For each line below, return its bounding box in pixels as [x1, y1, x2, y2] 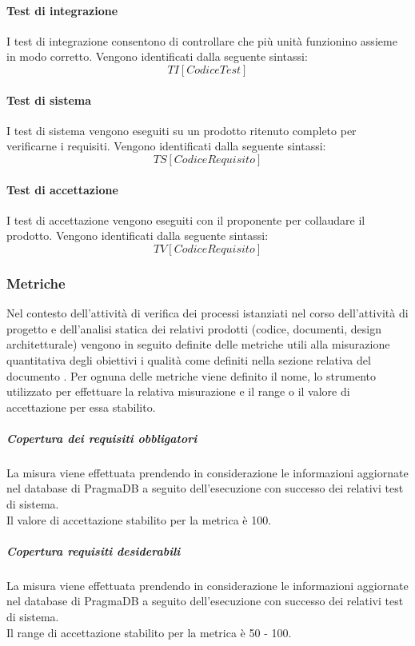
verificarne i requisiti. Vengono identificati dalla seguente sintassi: [6, 138, 326, 154]
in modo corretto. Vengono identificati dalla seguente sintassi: [6, 48, 308, 65]
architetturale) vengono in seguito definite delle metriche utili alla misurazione [6, 336, 390, 353]
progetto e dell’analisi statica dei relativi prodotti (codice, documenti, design [6, 320, 381, 337]
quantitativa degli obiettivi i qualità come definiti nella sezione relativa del [6, 351, 371, 368]
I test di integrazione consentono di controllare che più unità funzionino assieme [6, 32, 397, 49]
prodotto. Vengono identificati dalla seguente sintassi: [6, 227, 269, 244]
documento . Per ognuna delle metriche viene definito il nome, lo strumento [6, 367, 376, 384]
